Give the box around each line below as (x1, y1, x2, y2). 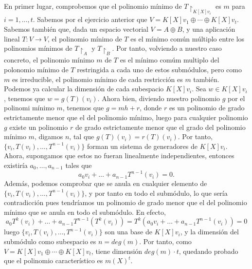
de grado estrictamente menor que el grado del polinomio (75, 122, 246, 132)
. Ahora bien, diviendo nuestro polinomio (97, 93, 220, 103)
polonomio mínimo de (4, 64, 69, 75)
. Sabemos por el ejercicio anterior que (33, 14, 147, 24)
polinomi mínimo (4, 103, 54, 113)
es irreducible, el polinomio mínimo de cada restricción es (12, 74, 183, 84)
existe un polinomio (9, 122, 68, 132)
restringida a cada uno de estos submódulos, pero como (77, 64, 242, 75)
